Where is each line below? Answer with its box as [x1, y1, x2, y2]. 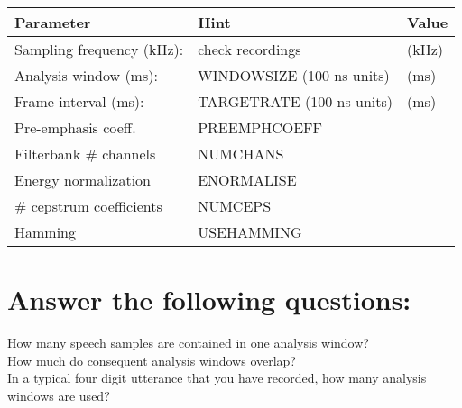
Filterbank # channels [14, 143, 156, 164]
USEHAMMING [198, 222, 302, 242]
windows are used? [7, 385, 110, 404]
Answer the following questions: [7, 281, 411, 318]
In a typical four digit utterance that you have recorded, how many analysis [7, 368, 427, 387]
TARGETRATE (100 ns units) [198, 91, 393, 112]
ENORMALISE [198, 169, 297, 190]
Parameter [14, 12, 91, 32]
